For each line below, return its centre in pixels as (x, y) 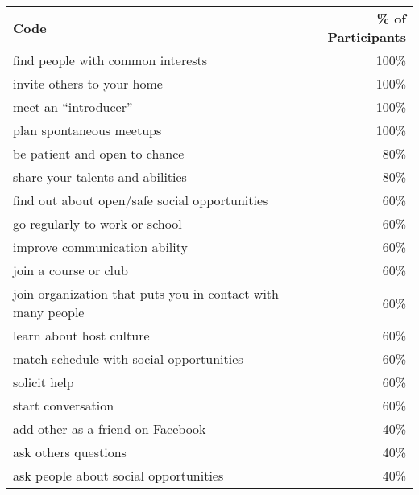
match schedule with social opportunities (128, 359)
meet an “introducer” (73, 107)
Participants (367, 37)
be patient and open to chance (99, 153)
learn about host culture (81, 335)
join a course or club (71, 270)
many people (49, 312)
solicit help (44, 382)
